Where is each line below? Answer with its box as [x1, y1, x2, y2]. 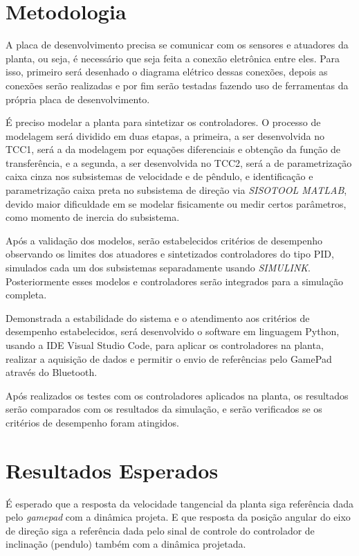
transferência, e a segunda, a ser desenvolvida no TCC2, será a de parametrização [6, 155, 352, 170]
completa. [6, 287, 47, 302]
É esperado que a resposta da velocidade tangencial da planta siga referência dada [6, 496, 354, 510]
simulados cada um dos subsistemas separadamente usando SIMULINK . [6, 260, 311, 275]
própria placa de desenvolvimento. [6, 91, 150, 106]
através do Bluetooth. [6, 365, 98, 379]
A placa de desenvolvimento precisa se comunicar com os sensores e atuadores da [6, 37, 349, 52]
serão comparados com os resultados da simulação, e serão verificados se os [6, 402, 322, 416]
